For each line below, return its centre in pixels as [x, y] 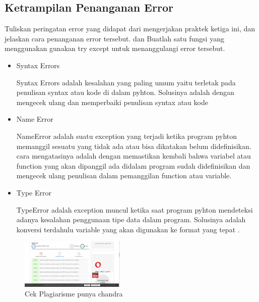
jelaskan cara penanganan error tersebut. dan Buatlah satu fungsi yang [114, 38]
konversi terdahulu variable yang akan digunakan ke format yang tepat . [128, 229]
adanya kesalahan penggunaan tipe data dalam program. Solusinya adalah [131, 219]
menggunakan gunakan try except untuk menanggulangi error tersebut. [115, 48]
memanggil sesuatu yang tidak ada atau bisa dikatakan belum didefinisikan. [134, 146]
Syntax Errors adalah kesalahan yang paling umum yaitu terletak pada [126, 82]
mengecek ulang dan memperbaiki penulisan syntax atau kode [112, 102]
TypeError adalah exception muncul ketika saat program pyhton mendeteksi [135, 209]
